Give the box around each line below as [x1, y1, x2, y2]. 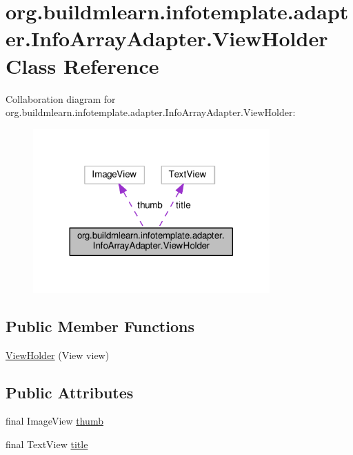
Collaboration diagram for [6, 91, 116, 106]
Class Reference [6, 51, 159, 79]
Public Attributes [6, 381, 134, 403]
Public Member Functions [6, 315, 194, 336]
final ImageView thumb [6, 414, 103, 428]
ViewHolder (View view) [6, 347, 110, 362]
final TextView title [6, 437, 88, 452]
